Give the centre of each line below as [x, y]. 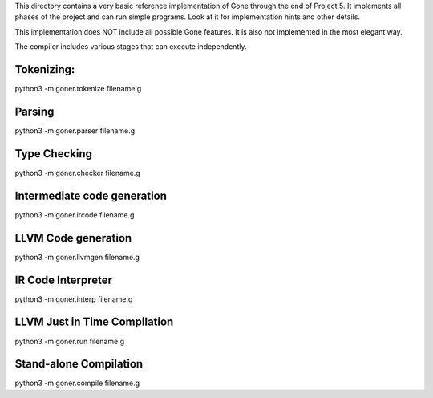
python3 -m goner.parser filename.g [75, 130]
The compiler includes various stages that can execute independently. [131, 47]
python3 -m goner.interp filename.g [74, 299]
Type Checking [53, 154]
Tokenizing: [45, 69]
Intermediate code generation [91, 195]
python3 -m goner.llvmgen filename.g [77, 257]
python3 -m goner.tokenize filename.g [78, 89]
